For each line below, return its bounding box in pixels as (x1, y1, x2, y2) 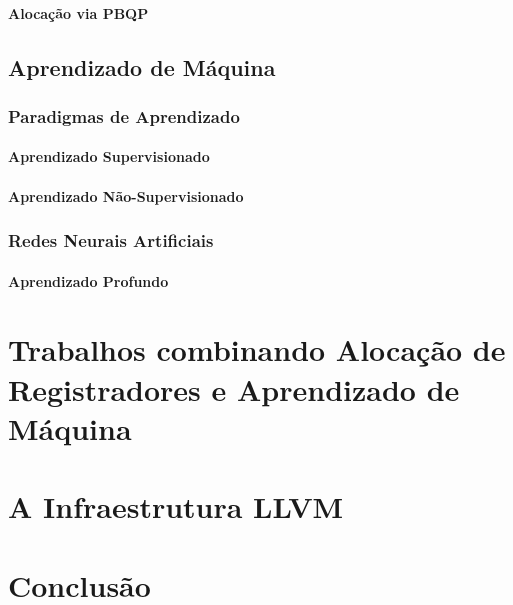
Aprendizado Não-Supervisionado (8, 185, 244, 206)
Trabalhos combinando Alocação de (8, 329, 506, 370)
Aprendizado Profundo (8, 270, 169, 291)
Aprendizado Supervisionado (8, 146, 210, 167)
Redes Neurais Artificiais (8, 228, 214, 253)
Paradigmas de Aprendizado (8, 103, 240, 128)
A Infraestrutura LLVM (8, 486, 344, 527)
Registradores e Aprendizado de (8, 368, 460, 409)
